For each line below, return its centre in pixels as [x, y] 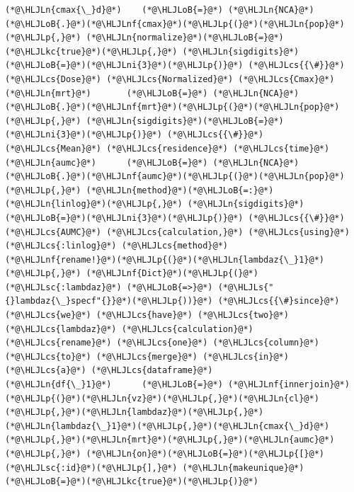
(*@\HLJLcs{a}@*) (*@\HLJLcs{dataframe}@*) [109, 371]
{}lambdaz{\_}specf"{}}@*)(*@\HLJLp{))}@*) [109, 301]
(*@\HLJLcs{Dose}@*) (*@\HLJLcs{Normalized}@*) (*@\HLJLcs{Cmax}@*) [170, 79]
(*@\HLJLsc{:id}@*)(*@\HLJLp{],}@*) [91, 468]
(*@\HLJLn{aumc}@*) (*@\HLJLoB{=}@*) [107, 162]
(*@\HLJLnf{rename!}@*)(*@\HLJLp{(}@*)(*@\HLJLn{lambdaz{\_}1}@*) [165, 259]
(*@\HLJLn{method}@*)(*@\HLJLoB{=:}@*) [180, 190]
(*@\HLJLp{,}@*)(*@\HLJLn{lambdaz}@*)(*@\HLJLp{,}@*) [135, 412]
